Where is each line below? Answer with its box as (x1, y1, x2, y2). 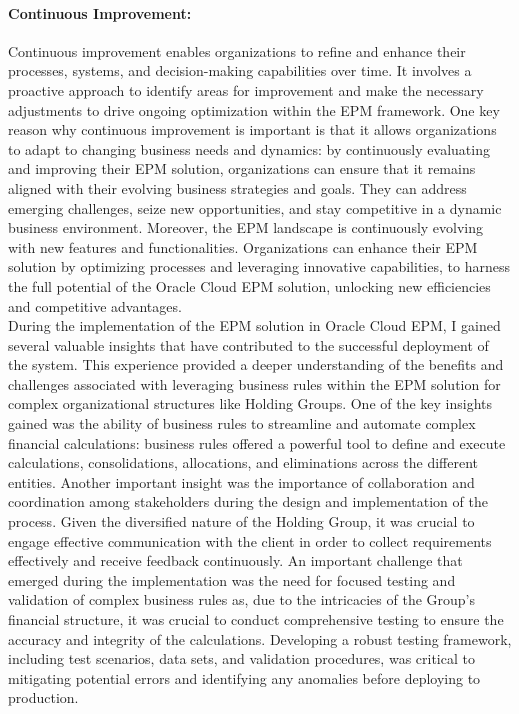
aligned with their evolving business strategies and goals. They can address (8, 177, 467, 198)
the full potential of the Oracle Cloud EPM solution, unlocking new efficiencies (8, 275, 491, 296)
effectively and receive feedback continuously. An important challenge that (8, 550, 463, 571)
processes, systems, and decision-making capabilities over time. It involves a (8, 60, 472, 81)
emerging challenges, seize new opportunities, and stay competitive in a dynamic (8, 197, 502, 218)
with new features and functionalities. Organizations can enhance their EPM (8, 236, 478, 257)
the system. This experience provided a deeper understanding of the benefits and (8, 354, 504, 375)
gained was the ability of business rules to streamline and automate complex (8, 413, 476, 434)
